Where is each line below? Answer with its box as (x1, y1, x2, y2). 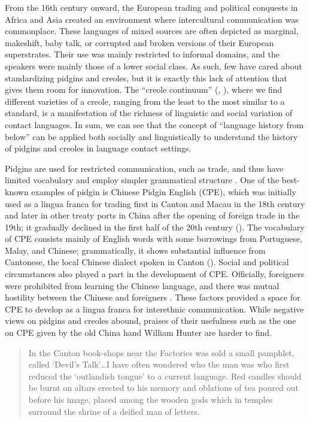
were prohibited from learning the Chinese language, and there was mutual (5, 279, 279, 292)
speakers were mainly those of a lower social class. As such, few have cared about (5, 59, 302, 72)
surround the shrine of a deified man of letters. (28, 405, 200, 417)
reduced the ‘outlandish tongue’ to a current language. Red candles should (28, 369, 302, 382)
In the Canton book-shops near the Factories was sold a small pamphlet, (28, 346, 294, 359)
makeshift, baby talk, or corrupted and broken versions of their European (5, 36, 274, 48)
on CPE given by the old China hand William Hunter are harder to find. (5, 326, 272, 339)
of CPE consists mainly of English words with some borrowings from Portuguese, (5, 232, 303, 245)
